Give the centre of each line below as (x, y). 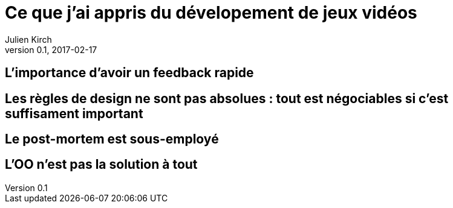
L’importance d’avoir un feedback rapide (129, 73)
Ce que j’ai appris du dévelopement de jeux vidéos (211, 13)
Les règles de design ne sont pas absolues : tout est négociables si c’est (227, 98)
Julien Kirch (28, 39)
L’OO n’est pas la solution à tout (101, 165)
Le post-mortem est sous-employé (112, 139)
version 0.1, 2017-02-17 (51, 49)
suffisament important (74, 113)
